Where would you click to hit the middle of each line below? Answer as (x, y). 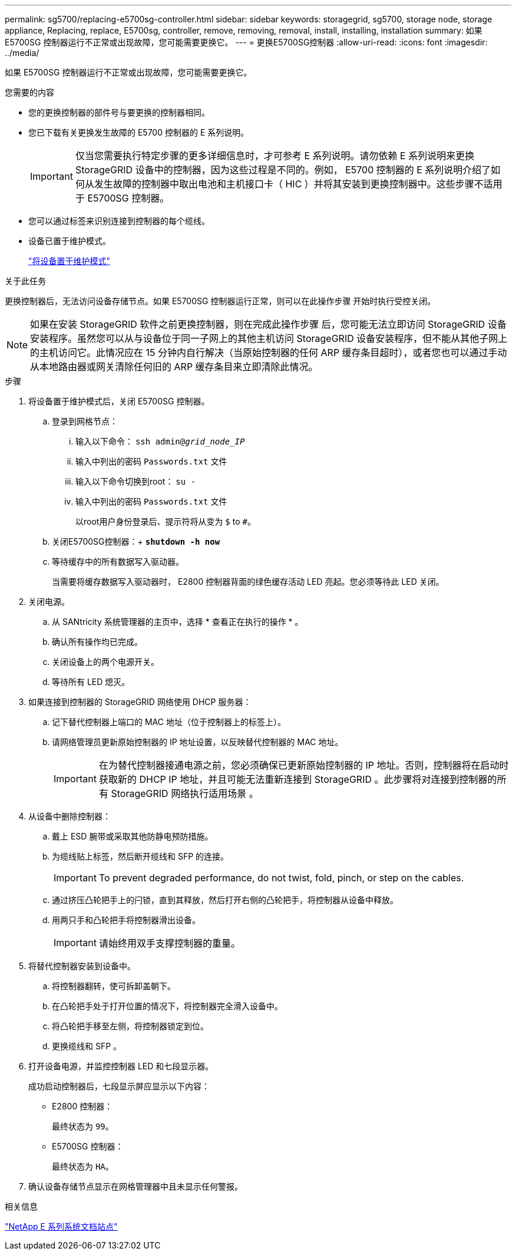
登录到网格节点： (85, 421)
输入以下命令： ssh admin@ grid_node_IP (160, 441)
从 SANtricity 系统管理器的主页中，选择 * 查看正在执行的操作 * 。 (178, 622)
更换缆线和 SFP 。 (87, 1046)
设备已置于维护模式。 (70, 241)
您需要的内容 (29, 92)
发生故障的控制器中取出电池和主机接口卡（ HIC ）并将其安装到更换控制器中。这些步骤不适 (293, 184)
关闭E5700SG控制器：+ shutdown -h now (136, 541)
